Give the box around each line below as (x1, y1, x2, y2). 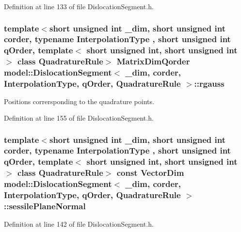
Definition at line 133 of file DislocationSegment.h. (4, 1, 154, 11)
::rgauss (194, 77, 225, 90)
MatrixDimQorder (116, 55, 190, 67)
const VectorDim (116, 167, 184, 179)
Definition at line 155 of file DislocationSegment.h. (4, 113, 154, 123)
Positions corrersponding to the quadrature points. (4, 96, 154, 107)
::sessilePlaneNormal (4, 200, 86, 212)
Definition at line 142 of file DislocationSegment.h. (4, 219, 154, 229)
